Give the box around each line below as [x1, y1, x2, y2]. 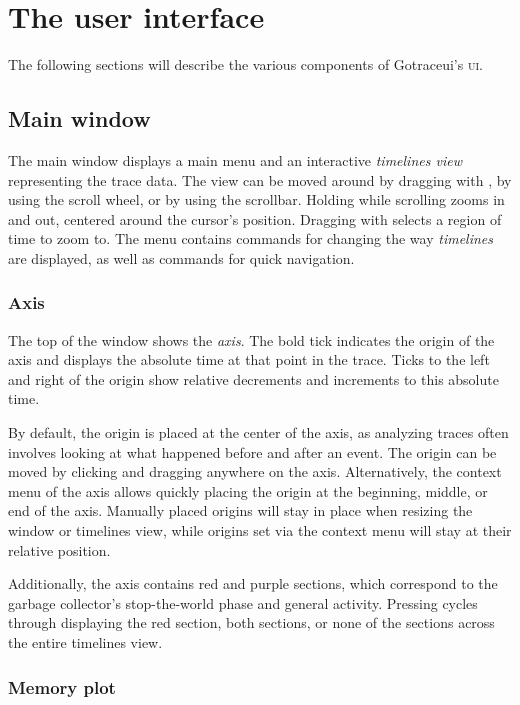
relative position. [8, 539, 111, 560]
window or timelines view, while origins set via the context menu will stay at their [8, 520, 512, 541]
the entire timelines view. [8, 632, 163, 653]
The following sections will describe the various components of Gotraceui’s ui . [8, 54, 483, 75]
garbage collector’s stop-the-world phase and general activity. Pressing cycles [8, 592, 478, 613]
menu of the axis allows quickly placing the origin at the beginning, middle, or [8, 480, 488, 501]
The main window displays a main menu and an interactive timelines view [8, 149, 462, 170]
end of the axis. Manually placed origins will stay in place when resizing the [8, 500, 473, 521]
